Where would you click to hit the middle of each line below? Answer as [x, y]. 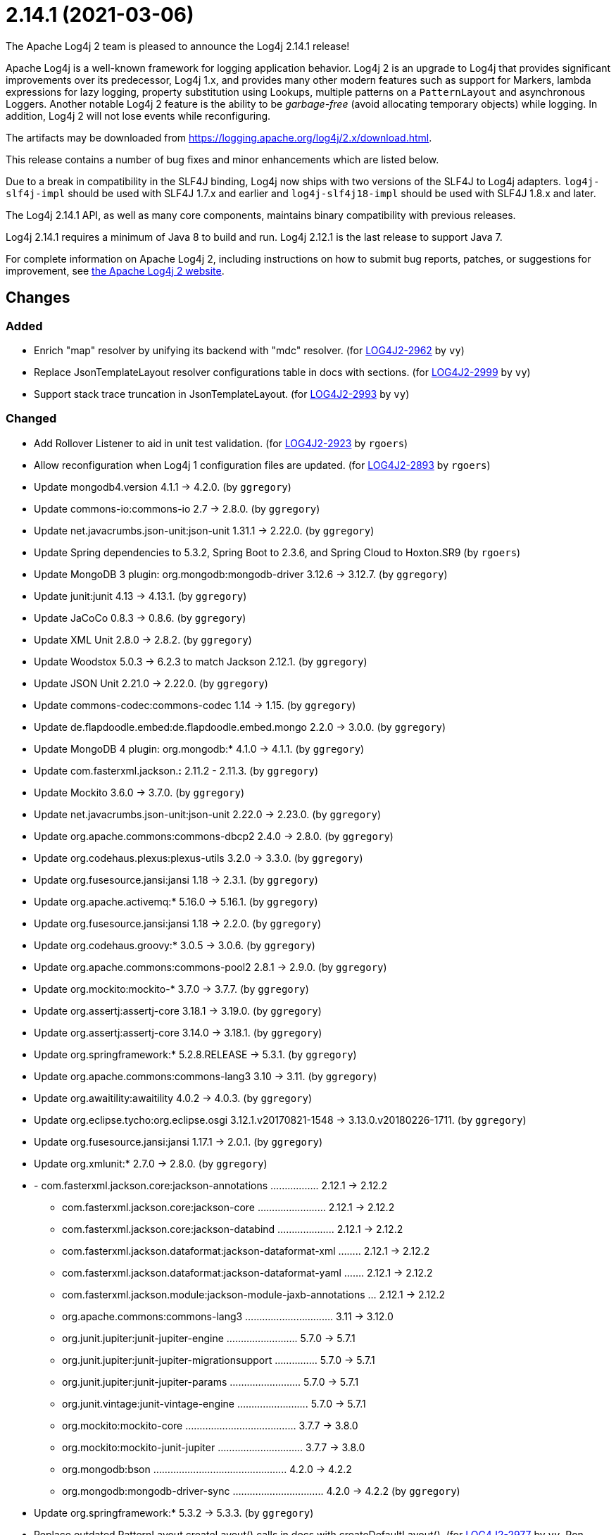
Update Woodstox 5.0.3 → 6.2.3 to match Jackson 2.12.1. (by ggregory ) [201, 661]
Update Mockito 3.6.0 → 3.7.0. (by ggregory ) [139, 792]
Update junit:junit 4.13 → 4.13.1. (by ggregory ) [140, 596]
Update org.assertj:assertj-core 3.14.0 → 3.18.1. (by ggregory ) [178, 1032]
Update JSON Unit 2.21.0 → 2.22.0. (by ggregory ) [151, 683]
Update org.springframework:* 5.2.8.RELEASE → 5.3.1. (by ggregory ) [195, 1054]
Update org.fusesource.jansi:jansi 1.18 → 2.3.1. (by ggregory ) [176, 879]
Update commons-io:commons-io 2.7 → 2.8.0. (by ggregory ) [177, 508]
